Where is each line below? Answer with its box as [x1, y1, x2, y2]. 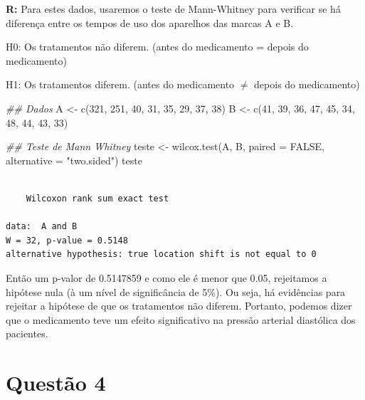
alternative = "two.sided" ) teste [6, 152, 142, 167]
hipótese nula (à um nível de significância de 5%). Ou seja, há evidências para [6, 284, 346, 299]
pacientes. [6, 326, 48, 341]
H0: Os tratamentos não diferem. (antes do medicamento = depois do [6, 39, 309, 54]
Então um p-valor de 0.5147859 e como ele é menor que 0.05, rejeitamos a [6, 270, 327, 285]
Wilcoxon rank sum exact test [26, 193, 169, 204]
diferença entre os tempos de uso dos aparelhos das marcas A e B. [6, 15, 294, 30]
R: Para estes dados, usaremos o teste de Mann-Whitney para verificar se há [6, 1, 341, 16]
